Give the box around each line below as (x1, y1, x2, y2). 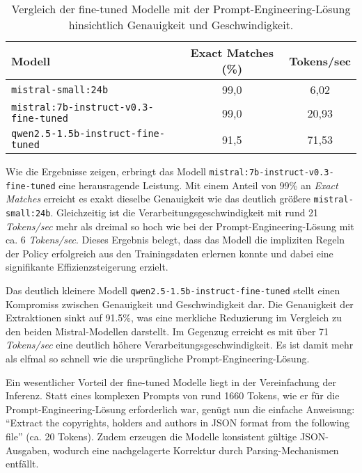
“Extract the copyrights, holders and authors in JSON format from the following (6, 415, 350, 430)
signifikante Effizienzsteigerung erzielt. (6, 259, 168, 274)
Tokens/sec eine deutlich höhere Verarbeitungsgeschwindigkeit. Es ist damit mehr (6, 337, 354, 352)
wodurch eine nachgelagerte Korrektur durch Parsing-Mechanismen (53, 442, 339, 457)
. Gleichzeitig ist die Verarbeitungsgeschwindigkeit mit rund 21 (50, 205, 319, 219)
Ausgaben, (6, 442, 50, 457)
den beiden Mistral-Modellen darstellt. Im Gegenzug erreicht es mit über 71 (6, 323, 329, 338)
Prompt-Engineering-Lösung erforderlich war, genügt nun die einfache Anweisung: (6, 401, 355, 416)
